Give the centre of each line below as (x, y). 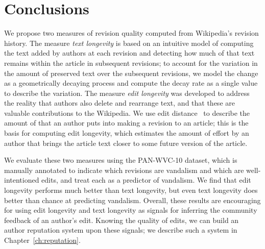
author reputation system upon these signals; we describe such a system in (121, 230)
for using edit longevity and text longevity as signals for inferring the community (131, 210)
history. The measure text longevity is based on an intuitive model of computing (129, 43)
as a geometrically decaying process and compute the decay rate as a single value (131, 83)
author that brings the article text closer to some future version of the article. (126, 143)
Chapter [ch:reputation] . (42, 240)
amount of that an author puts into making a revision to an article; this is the (126, 123)
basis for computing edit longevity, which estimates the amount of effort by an (127, 133)
